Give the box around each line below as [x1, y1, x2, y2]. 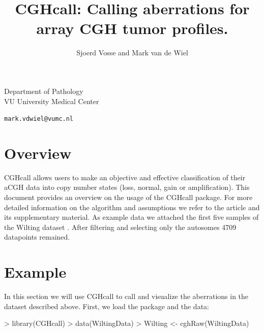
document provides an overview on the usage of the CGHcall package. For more [4, 192, 253, 203]
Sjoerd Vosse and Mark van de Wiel [76, 47, 188, 58]
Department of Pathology [4, 85, 83, 96]
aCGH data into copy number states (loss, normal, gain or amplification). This [4, 182, 250, 192]
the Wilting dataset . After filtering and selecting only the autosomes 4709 [4, 221, 237, 232]
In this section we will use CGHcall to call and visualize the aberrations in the [4, 291, 249, 302]
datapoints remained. [4, 231, 70, 242]
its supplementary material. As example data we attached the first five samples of [4, 212, 259, 222]
